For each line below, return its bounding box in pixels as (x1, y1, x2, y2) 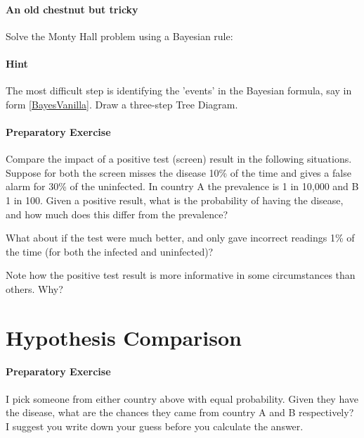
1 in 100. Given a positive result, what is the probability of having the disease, (6, 192, 344, 207)
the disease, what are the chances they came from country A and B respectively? (6, 405, 354, 420)
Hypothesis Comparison (6, 323, 242, 351)
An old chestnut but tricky (6, 1, 138, 16)
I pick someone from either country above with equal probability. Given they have (6, 391, 359, 406)
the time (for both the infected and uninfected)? (6, 244, 214, 258)
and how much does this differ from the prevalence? (6, 206, 228, 221)
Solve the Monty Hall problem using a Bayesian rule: (6, 28, 233, 43)
